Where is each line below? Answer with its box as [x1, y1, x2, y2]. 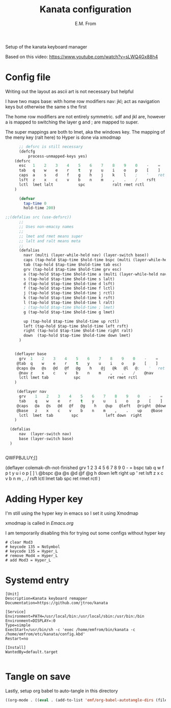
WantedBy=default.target [5, 649, 58, 654]
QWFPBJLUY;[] [5, 454, 38, 461]
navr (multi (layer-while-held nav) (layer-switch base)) [23, 252, 149, 258]
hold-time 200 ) [23, 206, 56, 211]
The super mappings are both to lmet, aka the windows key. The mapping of [5, 129, 165, 135]
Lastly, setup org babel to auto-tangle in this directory [5, 688, 118, 694]
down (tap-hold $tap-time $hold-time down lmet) [23, 333, 131, 338]
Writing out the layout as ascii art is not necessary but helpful [5, 88, 134, 94]
